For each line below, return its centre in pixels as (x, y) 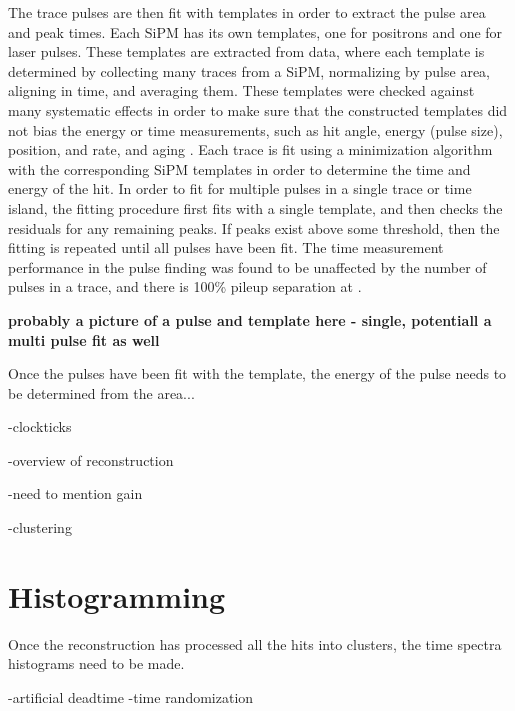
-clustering (40, 527)
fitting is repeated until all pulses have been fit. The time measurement (226, 247)
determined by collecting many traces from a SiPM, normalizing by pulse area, (249, 70)
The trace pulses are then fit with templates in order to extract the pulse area (247, 12)
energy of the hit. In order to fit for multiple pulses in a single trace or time (240, 188)
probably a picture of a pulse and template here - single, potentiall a (250, 319)
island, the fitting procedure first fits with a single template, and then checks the (255, 207)
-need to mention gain (75, 493)
